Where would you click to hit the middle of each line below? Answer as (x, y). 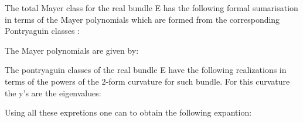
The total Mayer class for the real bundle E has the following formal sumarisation (151, 8)
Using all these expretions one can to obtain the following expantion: (128, 112)
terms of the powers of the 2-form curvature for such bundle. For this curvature (147, 81)
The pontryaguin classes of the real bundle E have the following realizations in (146, 70)
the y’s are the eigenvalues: (53, 93)
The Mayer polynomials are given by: (72, 50)
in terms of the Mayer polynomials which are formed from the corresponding (142, 19)
